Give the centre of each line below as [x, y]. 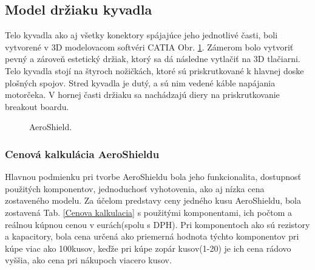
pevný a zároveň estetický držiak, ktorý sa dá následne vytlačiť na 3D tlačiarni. [153, 59]
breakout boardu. [37, 106]
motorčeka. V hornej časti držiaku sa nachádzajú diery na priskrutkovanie [142, 95]
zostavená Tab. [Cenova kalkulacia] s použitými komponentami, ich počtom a [149, 212]
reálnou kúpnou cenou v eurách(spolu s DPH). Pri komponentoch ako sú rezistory [157, 224]
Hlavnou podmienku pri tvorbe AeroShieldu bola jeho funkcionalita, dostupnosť [153, 177]
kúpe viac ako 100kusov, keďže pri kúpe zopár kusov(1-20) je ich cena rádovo [148, 248]
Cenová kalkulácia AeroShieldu [82, 154]
